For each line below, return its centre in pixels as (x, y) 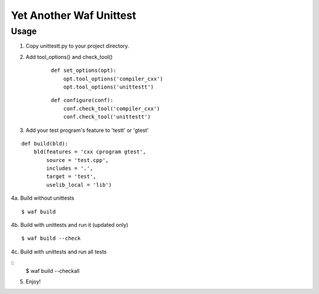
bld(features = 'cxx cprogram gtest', (90, 152)
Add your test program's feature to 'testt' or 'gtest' (87, 130)
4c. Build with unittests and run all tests (59, 252)
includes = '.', (70, 169)
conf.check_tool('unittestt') (107, 117)
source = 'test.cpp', (78, 160)
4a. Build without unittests (43, 198)
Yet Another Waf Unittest (74, 15)
